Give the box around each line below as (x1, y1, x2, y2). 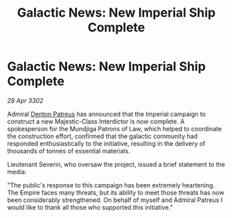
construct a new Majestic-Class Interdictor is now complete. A (7, 117, 185, 126)
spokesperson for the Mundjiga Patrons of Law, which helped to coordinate (7, 124, 222, 133)
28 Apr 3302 (7, 96, 44, 105)
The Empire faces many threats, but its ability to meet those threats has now (7, 188, 224, 196)
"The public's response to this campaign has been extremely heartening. (7, 181, 215, 189)
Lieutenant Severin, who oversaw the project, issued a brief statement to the (7, 160, 225, 168)
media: (7, 167, 27, 176)
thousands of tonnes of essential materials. (7, 146, 130, 155)
